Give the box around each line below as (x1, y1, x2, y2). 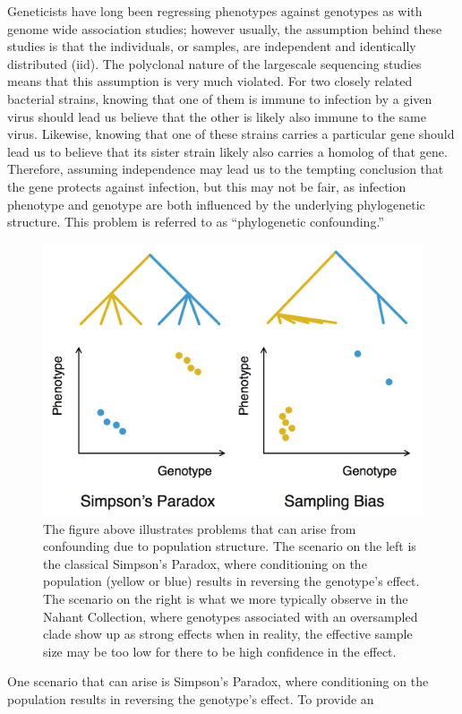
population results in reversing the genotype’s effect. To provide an (7, 689, 374, 708)
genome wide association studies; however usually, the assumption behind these (7, 19, 442, 38)
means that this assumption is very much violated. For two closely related (7, 72, 413, 90)
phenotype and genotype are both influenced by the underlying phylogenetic (7, 194, 425, 213)
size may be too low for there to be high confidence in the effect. (43, 641, 397, 660)
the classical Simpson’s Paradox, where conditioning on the (43, 554, 367, 572)
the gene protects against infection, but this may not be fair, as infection (7, 176, 406, 195)
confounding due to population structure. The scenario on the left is (43, 537, 416, 555)
